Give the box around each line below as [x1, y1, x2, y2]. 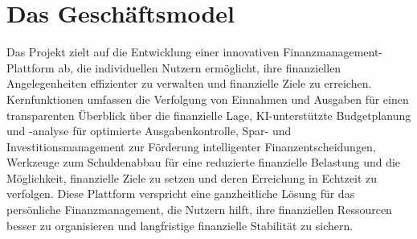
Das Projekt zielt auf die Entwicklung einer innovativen [6, 43, 280, 60]
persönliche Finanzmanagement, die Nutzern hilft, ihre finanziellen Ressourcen [6, 201, 392, 218]
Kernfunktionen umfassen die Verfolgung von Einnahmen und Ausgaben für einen [6, 90, 409, 107]
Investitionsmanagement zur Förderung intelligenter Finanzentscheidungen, [6, 138, 376, 155]
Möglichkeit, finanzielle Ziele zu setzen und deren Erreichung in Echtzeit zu [6, 169, 378, 186]
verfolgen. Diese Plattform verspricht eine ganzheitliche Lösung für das [6, 185, 355, 202]
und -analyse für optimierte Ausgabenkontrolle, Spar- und [6, 122, 292, 139]
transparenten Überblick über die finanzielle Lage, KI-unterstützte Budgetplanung [6, 106, 411, 123]
